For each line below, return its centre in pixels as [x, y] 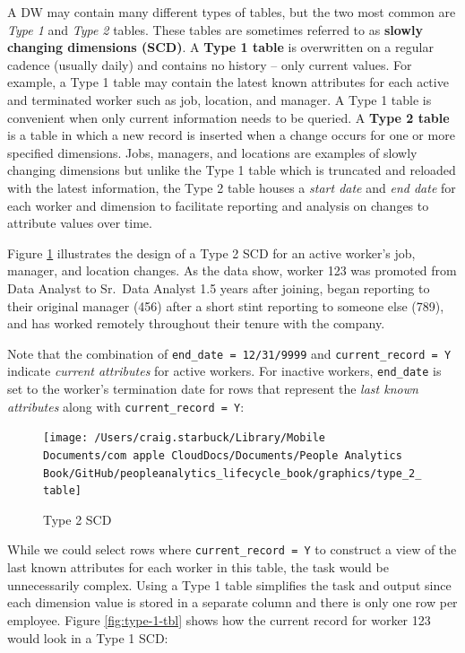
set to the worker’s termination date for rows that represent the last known [213, 388]
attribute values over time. [80, 223]
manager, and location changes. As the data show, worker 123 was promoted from [232, 270]
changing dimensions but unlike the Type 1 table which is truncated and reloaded [232, 170]
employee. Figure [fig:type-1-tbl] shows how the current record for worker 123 [219, 619]
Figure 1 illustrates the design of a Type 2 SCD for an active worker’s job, [211, 252]
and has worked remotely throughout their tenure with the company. [196, 323]
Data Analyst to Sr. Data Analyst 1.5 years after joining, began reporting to [219, 287]
